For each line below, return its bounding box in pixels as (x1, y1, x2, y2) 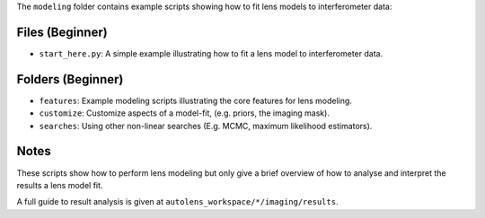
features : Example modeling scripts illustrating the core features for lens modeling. (39, 95, 352, 106)
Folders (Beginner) (16, 72, 124, 87)
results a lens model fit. (16, 179, 103, 190)
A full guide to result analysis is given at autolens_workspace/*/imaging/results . (16, 196, 339, 207)
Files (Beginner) (16, 24, 108, 39)
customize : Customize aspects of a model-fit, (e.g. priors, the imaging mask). (39, 108, 330, 118)
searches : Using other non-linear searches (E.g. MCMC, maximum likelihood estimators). (39, 120, 373, 131)
